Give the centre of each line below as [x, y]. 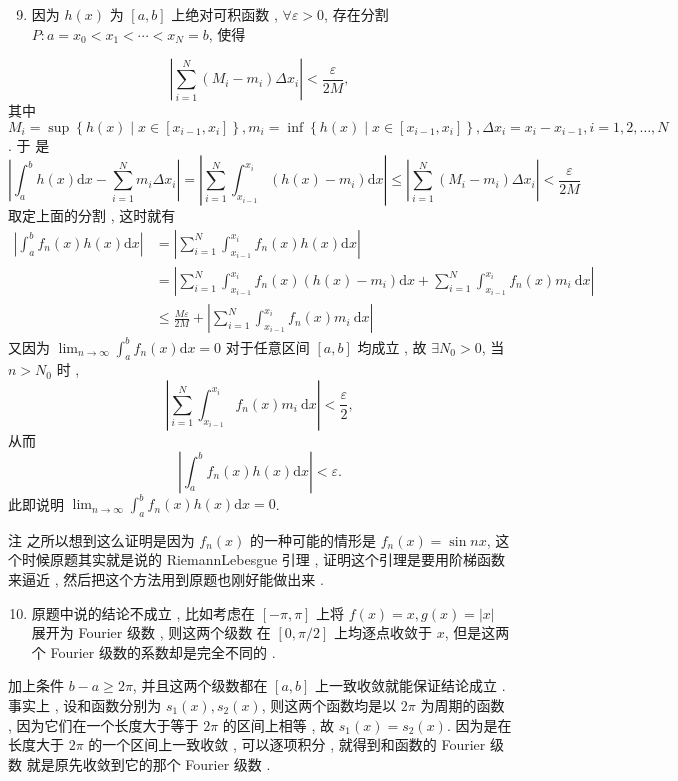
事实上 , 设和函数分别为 [85, 705]
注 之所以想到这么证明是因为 [101, 539]
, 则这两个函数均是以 [329, 705]
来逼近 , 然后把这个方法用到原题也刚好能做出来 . [166, 579]
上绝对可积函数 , [224, 14]
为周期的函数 [462, 705]
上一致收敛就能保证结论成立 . [410, 685]
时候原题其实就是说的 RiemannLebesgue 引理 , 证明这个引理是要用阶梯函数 [263, 559]
